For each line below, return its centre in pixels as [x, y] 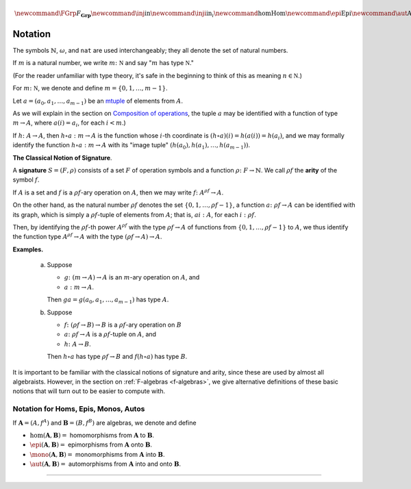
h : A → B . [78, 344]
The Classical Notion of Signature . [62, 158]
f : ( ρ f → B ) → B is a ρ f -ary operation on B [123, 325]
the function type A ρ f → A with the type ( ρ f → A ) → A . [87, 236]
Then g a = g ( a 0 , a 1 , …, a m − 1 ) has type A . [108, 300]
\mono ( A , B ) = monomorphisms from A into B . [97, 454]
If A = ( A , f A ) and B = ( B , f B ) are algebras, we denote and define [104, 422]
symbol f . [26, 180]
